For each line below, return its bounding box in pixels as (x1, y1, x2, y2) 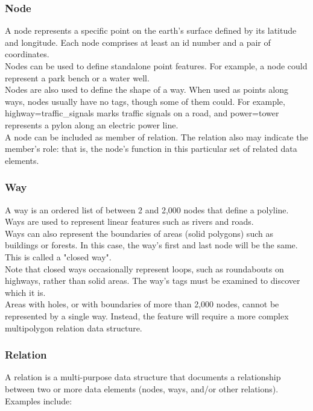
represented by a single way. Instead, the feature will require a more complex (5, 309, 289, 322)
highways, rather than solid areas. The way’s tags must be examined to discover (5, 274, 300, 287)
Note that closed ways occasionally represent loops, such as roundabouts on (5, 262, 284, 275)
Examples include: (5, 394, 72, 407)
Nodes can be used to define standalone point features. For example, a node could (5, 60, 308, 72)
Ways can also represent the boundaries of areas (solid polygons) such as (5, 227, 273, 239)
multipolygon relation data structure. (5, 321, 142, 334)
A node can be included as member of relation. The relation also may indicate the (5, 130, 308, 143)
